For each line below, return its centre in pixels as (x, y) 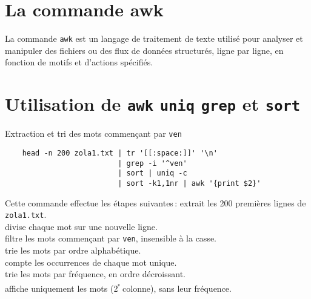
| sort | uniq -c (152, 173)
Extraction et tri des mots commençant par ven (93, 133)
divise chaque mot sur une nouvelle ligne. (81, 226)
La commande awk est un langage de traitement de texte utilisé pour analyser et (154, 38)
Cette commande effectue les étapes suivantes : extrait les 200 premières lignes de (155, 202)
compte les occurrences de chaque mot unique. (91, 262)
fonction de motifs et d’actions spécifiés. (79, 62)
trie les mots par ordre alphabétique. (73, 250)
